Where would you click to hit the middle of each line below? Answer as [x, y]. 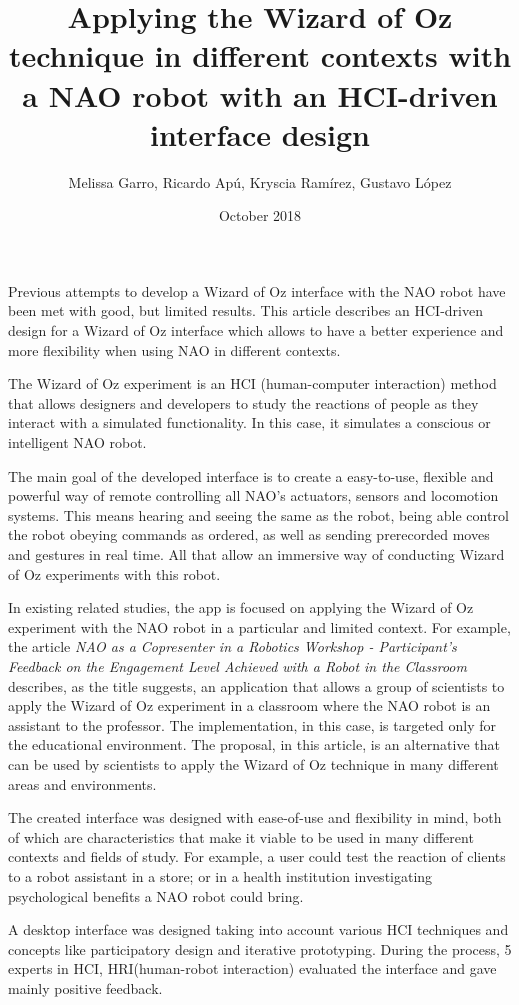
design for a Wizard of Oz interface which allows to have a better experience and [256, 330]
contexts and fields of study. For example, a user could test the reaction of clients [257, 856]
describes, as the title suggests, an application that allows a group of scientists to [256, 685]
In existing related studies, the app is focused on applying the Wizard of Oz [241, 607]
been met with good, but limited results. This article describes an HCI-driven [245, 310]
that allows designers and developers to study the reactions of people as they [243, 402]
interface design [260, 133]
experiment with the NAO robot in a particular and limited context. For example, [259, 626]
